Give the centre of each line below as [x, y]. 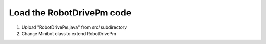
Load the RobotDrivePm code [70, 13]
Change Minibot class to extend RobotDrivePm [69, 33]
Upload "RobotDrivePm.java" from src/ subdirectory [74, 27]
